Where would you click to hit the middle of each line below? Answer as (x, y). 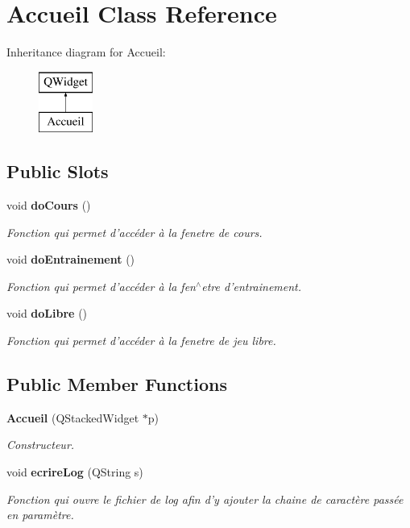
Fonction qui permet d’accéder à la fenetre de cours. (135, 232)
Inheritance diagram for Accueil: (86, 52)
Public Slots (58, 171)
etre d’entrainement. (252, 286)
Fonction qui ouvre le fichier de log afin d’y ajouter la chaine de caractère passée (205, 499)
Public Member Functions (117, 384)
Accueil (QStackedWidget (73, 417)
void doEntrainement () (71, 259)
